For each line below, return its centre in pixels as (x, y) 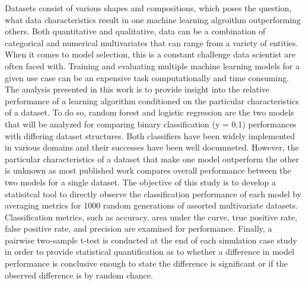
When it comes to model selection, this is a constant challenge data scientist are (150, 54)
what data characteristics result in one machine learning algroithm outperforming (153, 19)
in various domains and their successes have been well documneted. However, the (152, 147)
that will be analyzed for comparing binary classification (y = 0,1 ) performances (151, 124)
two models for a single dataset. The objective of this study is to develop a (141, 182)
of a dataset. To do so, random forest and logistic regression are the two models (149, 112)
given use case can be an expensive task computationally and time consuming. (147, 77)
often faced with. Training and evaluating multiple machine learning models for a (152, 65)
